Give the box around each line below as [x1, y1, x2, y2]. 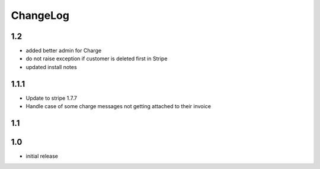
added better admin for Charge [25, 47, 102, 54]
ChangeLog [11, 9, 69, 22]
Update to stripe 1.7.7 [25, 95, 77, 102]
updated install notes [25, 63, 77, 70]
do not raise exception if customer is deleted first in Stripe [25, 55, 168, 62]
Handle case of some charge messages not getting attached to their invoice [25, 103, 212, 110]
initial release [25, 152, 59, 160]
